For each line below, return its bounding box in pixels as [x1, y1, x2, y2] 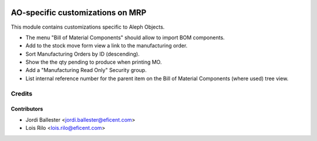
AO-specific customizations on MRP [11, 8, 147, 18]
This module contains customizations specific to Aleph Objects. [11, 23, 165, 30]
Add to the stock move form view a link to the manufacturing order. [25, 42, 188, 49]
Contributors [11, 105, 43, 112]
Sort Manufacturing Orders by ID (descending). [25, 50, 140, 57]
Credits [11, 90, 32, 98]
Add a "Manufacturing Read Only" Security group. [25, 67, 147, 74]
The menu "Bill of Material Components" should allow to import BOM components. [25, 34, 225, 41]
